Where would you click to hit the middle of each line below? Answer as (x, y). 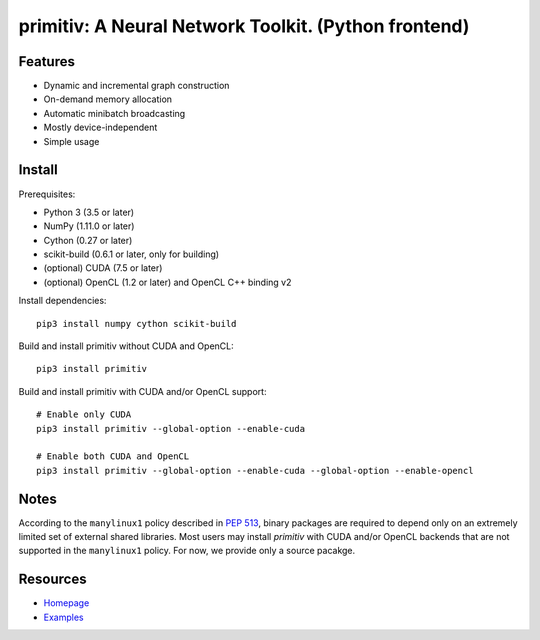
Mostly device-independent (100, 127)
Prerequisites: (47, 194)
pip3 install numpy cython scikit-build (136, 323)
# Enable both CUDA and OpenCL (113, 456)
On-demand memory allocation (108, 99)
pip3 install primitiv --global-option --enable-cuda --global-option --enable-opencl (255, 470)
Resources (52, 579)
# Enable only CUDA (84, 414)
